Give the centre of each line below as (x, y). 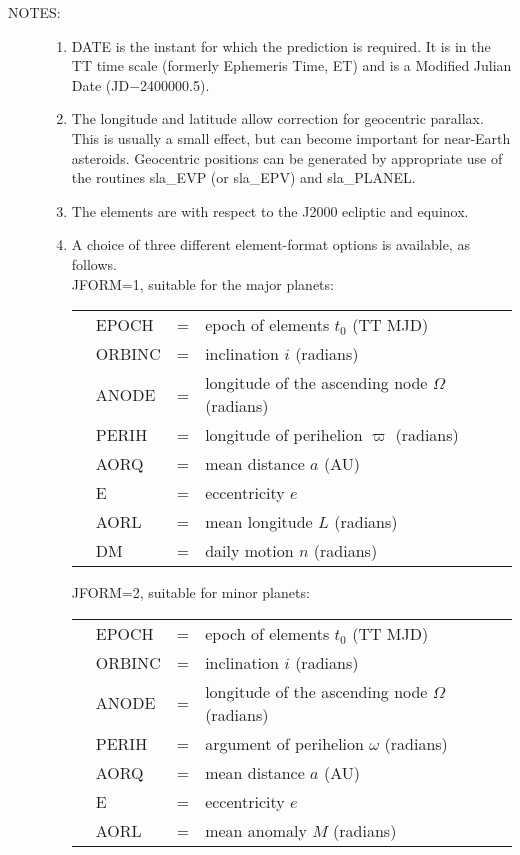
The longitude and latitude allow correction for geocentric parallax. (277, 118)
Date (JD (100, 84)
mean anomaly (256, 830)
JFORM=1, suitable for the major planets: (202, 283)
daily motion (249, 551)
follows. (94, 263)
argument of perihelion (284, 743)
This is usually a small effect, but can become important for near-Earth (291, 137)
